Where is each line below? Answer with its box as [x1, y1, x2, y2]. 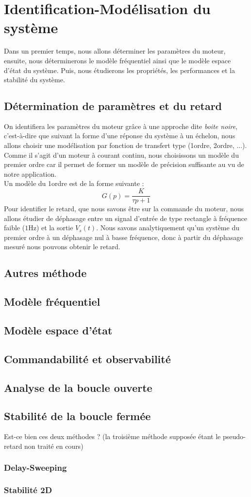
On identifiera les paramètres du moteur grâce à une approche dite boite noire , [4, 121, 238, 131]
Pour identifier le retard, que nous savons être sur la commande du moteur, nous [4, 203, 244, 214]
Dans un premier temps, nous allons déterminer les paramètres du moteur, [4, 46, 226, 56]
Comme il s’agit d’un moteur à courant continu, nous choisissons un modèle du [4, 149, 239, 160]
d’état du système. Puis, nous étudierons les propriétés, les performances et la [4, 65, 235, 75]
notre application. [4, 168, 57, 179]
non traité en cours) [24, 441, 84, 451]
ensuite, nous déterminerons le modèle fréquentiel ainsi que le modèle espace [4, 55, 231, 65]
